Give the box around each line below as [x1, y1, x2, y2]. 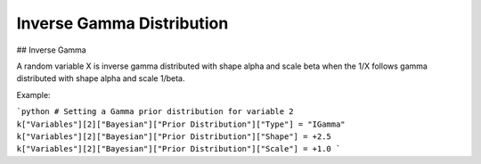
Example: [16, 89, 51, 100]
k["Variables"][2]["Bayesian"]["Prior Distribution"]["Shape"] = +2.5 [16, 131, 331, 142]
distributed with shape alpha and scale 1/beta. [16, 73, 185, 84]
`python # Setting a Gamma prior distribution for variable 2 [16, 107, 294, 117]
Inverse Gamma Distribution [16, 13, 229, 33]
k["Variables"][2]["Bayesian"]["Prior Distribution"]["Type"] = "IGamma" [16, 119, 346, 129]
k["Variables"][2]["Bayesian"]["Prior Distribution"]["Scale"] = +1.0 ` [16, 143, 341, 154]
